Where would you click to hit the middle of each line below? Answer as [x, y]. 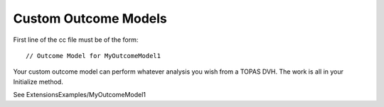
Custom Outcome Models [90, 18]
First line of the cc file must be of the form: [76, 40]
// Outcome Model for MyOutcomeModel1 [94, 56]
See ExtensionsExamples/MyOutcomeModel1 [79, 95]
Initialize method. [38, 81]
